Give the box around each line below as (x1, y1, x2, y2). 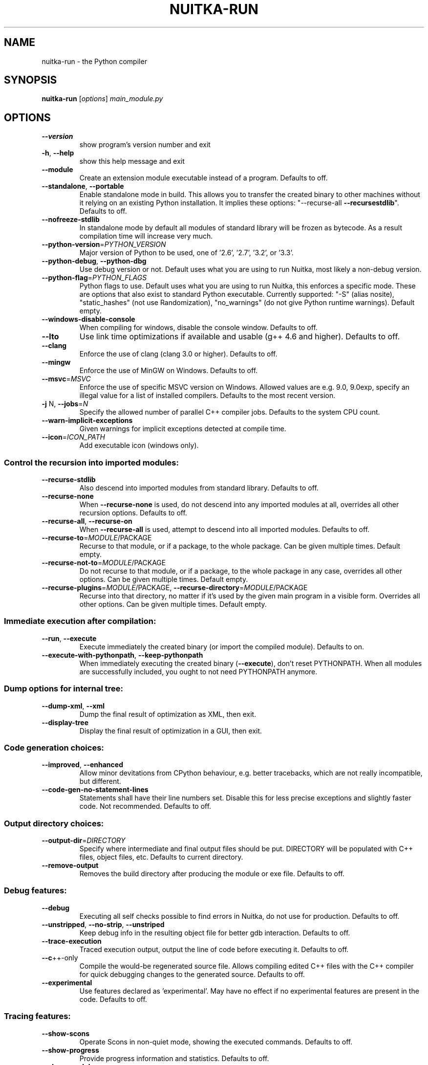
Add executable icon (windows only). (79, 441, 199, 450)
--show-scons (42, 1029, 90, 1038)
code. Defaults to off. (79, 995, 147, 1003)
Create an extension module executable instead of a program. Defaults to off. (79, 174, 328, 182)
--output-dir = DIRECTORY (42, 836, 126, 845)
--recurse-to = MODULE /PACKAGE (42, 533, 152, 542)
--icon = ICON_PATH (42, 433, 106, 442)
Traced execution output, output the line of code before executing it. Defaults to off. (79, 945, 349, 954)
